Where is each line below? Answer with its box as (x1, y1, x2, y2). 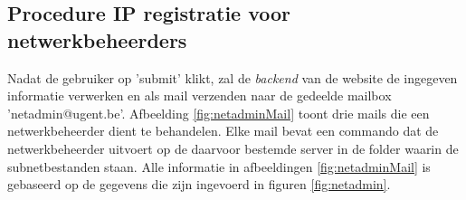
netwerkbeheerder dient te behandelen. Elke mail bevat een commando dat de (7, 121, 439, 140)
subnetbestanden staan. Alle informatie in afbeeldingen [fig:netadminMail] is (7, 157, 431, 176)
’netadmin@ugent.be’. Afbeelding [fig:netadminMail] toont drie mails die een (7, 103, 430, 122)
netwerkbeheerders (7, 25, 187, 53)
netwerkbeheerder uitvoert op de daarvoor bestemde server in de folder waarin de (7, 138, 459, 157)
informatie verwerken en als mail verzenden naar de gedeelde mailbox (7, 86, 392, 105)
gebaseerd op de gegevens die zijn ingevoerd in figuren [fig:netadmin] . (7, 175, 391, 194)
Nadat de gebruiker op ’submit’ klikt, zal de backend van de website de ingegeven (7, 68, 458, 87)
